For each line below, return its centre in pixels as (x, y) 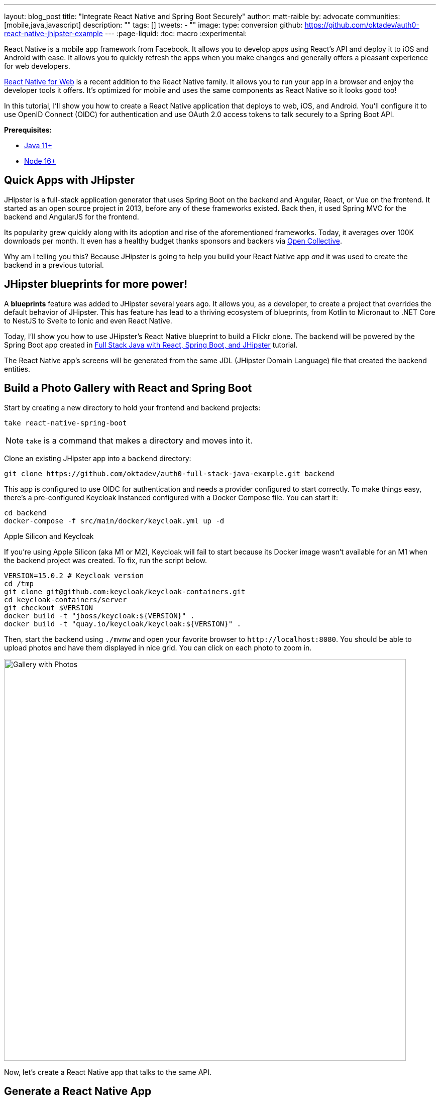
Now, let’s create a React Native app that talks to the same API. (108, 1072)
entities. (17, 369)
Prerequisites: (28, 130)
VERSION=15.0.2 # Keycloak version (74, 575)
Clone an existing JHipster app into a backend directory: (98, 458)
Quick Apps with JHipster (70, 180)
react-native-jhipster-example (53, 33)
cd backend (25, 513)
